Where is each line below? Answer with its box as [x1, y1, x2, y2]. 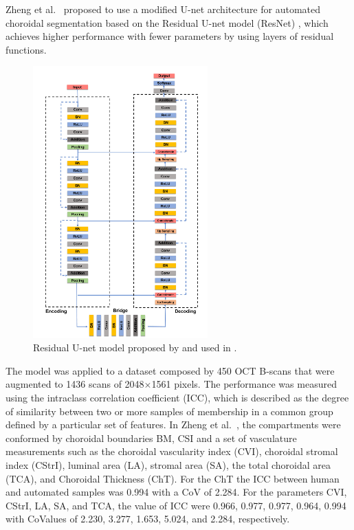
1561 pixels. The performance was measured [151, 377, 337, 391]
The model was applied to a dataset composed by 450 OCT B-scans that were [5, 363, 335, 377]
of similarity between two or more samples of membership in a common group [5, 404, 333, 418]
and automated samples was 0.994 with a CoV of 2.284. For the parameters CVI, [5, 485, 347, 499]
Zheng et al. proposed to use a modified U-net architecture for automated [5, 2, 321, 16]
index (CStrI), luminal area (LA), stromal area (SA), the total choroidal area [5, 457, 331, 472]
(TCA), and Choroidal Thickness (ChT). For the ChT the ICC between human [5, 471, 340, 485]
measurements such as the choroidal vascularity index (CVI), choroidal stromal [5, 444, 338, 459]
